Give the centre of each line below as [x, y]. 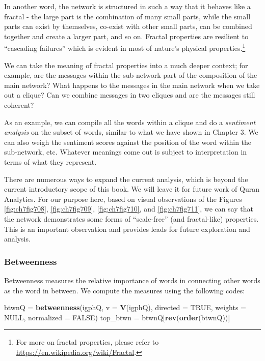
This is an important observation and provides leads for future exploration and [127, 229]
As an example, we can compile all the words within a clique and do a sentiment [130, 122]
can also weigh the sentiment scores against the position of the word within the [128, 142]
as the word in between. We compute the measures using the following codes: [125, 290]
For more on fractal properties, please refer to [87, 342]
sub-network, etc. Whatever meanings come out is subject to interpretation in [126, 152]
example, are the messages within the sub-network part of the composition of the [131, 75]
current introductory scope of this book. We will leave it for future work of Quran [132, 189]
